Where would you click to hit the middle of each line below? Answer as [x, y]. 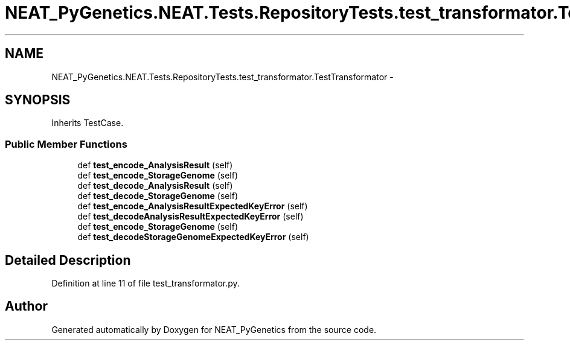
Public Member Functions [66, 144]
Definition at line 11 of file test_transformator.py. [146, 283]
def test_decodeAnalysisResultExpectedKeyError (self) [191, 217]
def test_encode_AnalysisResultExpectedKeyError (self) [193, 206]
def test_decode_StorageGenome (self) [158, 196]
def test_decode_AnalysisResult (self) [155, 186]
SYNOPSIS [38, 100]
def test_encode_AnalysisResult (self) [155, 165]
